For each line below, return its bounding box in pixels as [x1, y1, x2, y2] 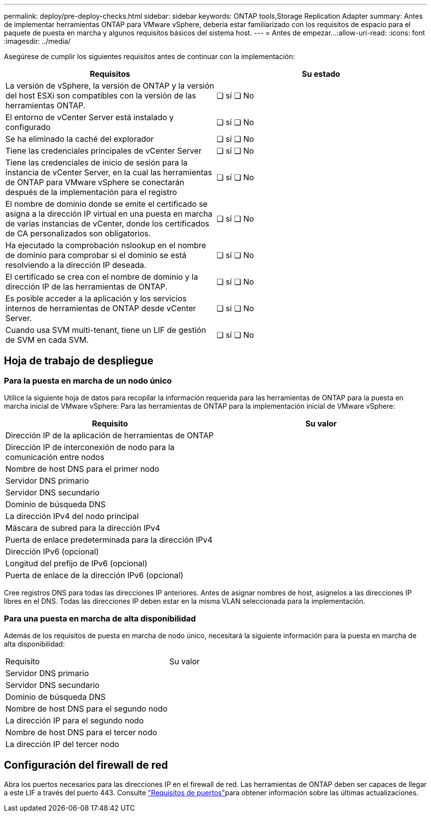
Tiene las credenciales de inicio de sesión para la [5, 158, 188, 167]
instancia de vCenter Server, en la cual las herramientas [5, 167, 212, 177]
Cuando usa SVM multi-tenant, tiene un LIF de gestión [5, 325, 206, 335]
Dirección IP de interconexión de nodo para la [5, 442, 175, 453]
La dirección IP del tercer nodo [5, 739, 120, 749]
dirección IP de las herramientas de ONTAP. [5, 282, 168, 292]
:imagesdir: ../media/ [4, 37, 71, 45]
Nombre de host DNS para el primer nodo [5, 464, 159, 474]
